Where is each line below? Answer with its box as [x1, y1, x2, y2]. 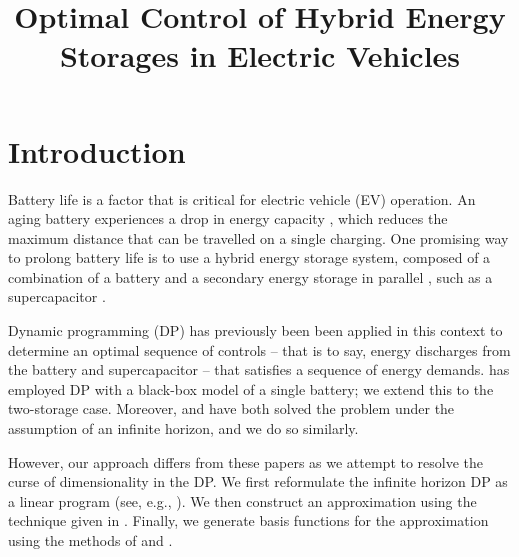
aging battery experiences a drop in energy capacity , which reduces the [8, 208, 448, 229]
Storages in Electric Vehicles [59, 35, 461, 76]
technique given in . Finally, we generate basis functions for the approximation [8, 510, 489, 531]
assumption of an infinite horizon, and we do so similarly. [8, 418, 359, 439]
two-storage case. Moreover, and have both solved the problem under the [8, 398, 455, 419]
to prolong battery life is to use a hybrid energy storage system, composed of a [8, 247, 491, 268]
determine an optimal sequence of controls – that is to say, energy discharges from [8, 339, 511, 360]
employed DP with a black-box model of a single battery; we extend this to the [8, 378, 494, 399]
